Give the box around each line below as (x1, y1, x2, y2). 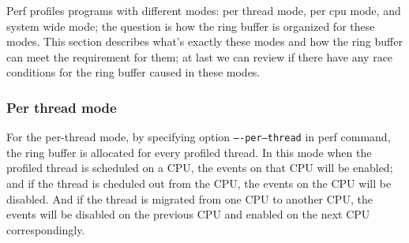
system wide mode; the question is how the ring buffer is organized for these (6, 17, 375, 34)
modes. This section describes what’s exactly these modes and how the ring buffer (6, 33, 403, 50)
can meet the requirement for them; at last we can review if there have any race (6, 48, 393, 65)
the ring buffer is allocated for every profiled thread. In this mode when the (6, 144, 372, 160)
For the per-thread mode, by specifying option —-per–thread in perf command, (6, 129, 391, 145)
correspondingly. (6, 221, 85, 237)
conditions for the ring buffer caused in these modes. (6, 64, 261, 80)
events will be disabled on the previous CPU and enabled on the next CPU (6, 206, 370, 222)
